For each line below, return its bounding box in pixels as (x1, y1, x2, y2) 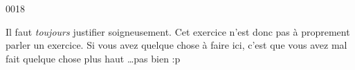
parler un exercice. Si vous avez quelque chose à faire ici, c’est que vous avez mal (6, 38, 347, 52)
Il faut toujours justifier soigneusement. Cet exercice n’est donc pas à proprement (6, 24, 350, 38)
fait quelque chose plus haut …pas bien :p (6, 51, 181, 65)
